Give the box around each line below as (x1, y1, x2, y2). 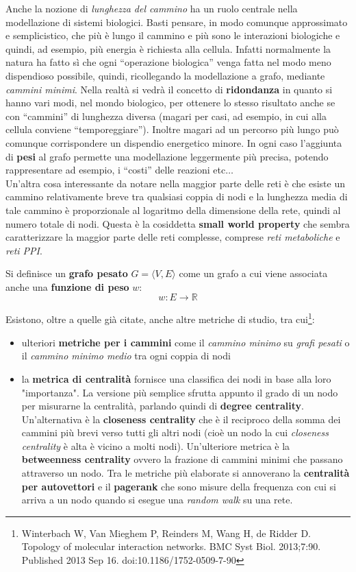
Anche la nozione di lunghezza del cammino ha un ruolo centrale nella (5, 1, 298, 15)
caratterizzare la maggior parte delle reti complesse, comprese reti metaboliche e (5, 230, 340, 244)
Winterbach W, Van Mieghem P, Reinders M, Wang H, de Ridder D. (21, 525, 311, 540)
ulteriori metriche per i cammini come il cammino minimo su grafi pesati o (21, 335, 350, 349)
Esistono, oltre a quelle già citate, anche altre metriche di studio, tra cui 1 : (5, 310, 315, 326)
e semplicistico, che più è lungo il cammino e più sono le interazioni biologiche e (5, 28, 340, 43)
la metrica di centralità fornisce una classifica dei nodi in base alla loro (21, 371, 331, 385)
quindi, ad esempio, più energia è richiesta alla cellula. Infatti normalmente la (5, 41, 331, 56)
